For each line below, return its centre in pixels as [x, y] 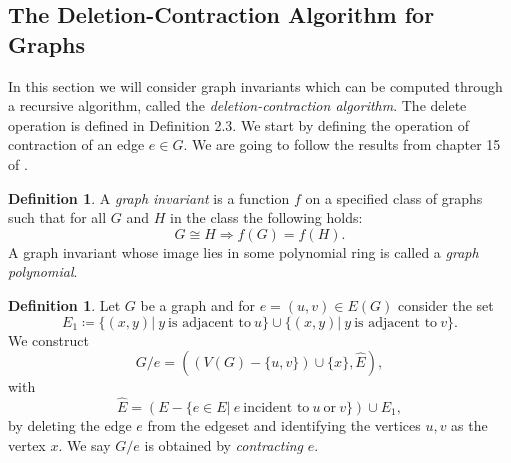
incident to [276, 407]
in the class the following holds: [266, 217]
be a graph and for [197, 304]
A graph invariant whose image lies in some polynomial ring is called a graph [243, 251]
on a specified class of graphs [394, 197]
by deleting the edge [70, 424]
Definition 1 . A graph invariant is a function [149, 197]
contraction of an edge [76, 144]
